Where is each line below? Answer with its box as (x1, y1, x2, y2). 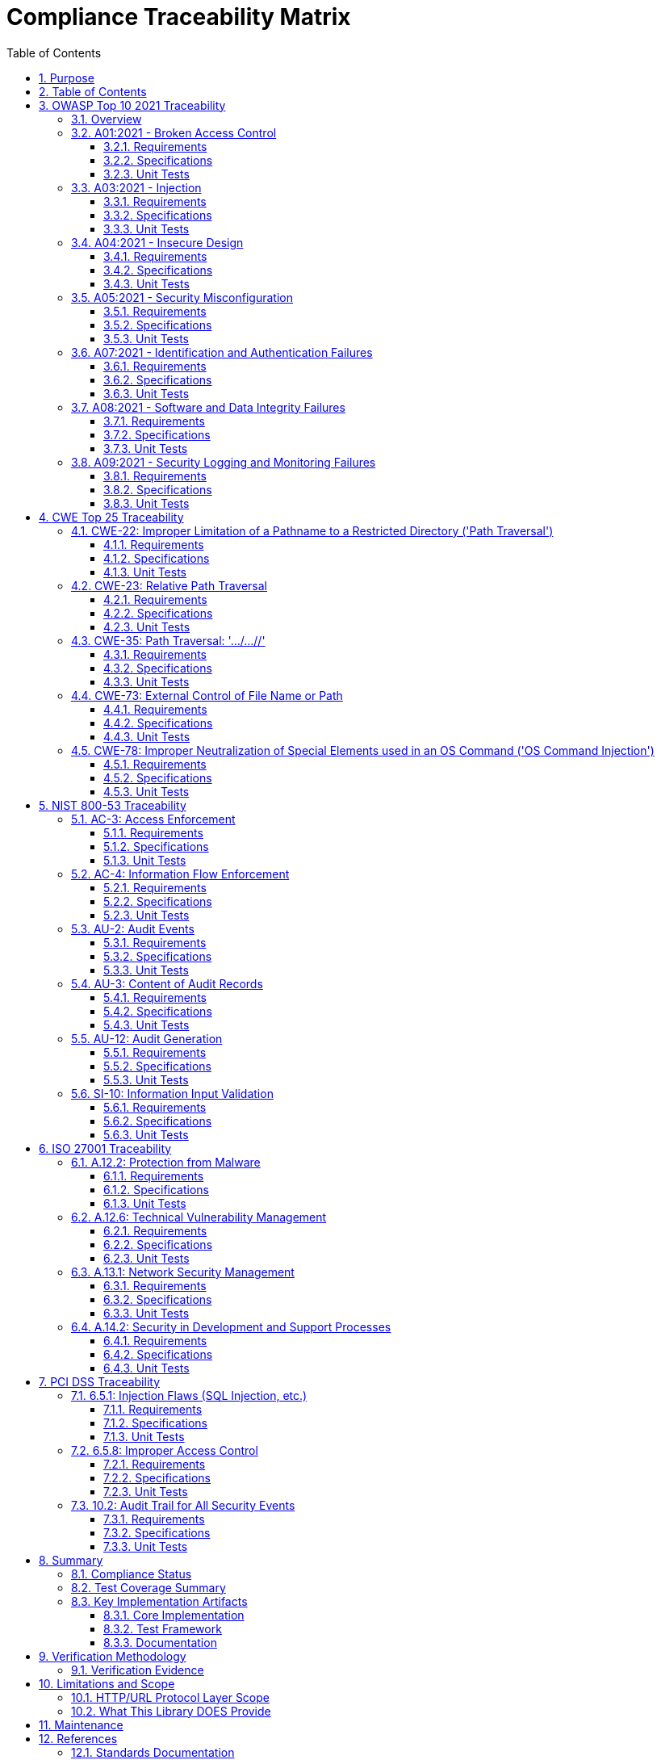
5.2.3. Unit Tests (103, 907, 190, 922)
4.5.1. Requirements (103, 756, 207, 771)
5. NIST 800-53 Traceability (39, 798, 186, 812)
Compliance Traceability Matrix (6, 3, 351, 31)
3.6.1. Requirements (103, 358, 207, 373)
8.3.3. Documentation (103, 1635, 217, 1649)
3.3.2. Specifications (103, 207, 212, 222)
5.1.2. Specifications (103, 839, 209, 853)
